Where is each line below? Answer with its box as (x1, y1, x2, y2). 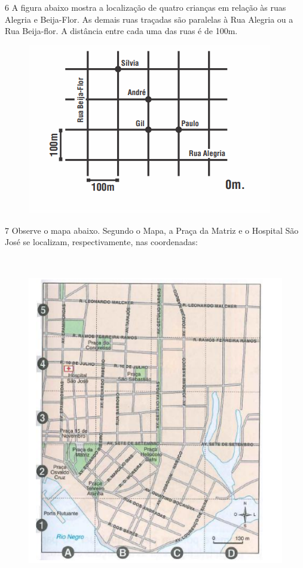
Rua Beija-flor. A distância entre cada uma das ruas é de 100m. (5, 25, 238, 37)
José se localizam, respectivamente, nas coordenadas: (5, 236, 198, 248)
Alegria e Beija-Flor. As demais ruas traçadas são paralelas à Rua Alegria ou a (5, 13, 293, 25)
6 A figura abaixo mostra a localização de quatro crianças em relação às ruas (5, 1, 286, 13)
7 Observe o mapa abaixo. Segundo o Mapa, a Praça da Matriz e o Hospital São (5, 224, 299, 236)
